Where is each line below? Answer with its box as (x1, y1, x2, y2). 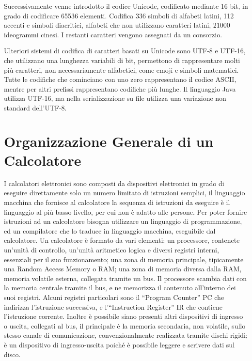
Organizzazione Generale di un (4, 131, 214, 151)
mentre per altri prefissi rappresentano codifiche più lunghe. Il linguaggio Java (4, 83, 236, 94)
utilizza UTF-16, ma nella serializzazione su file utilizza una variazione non (4, 93, 226, 103)
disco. (4, 349, 21, 359)
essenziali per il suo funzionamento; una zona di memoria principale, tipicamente (4, 254, 244, 264)
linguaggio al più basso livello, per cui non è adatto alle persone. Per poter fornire (4, 206, 247, 217)
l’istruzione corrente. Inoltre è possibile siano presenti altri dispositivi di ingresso (4, 311, 243, 321)
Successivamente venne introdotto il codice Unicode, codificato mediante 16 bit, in (4, 1, 248, 11)
